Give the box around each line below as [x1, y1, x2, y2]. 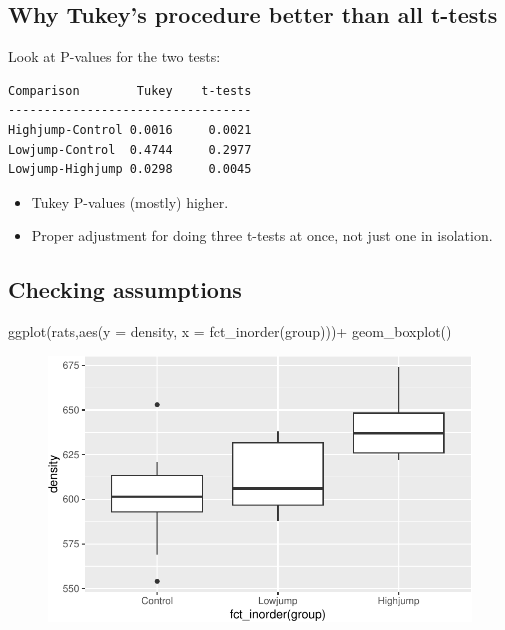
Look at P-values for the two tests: [8, 46, 221, 67]
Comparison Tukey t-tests [8, 83, 252, 98]
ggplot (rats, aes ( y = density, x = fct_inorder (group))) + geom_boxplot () [8, 321, 452, 342]
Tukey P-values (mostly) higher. [31, 191, 229, 212]
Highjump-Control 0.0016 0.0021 [8, 122, 252, 137]
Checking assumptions [8, 274, 242, 305]
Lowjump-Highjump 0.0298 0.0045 [8, 162, 252, 177]
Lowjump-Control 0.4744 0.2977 [8, 142, 252, 157]
